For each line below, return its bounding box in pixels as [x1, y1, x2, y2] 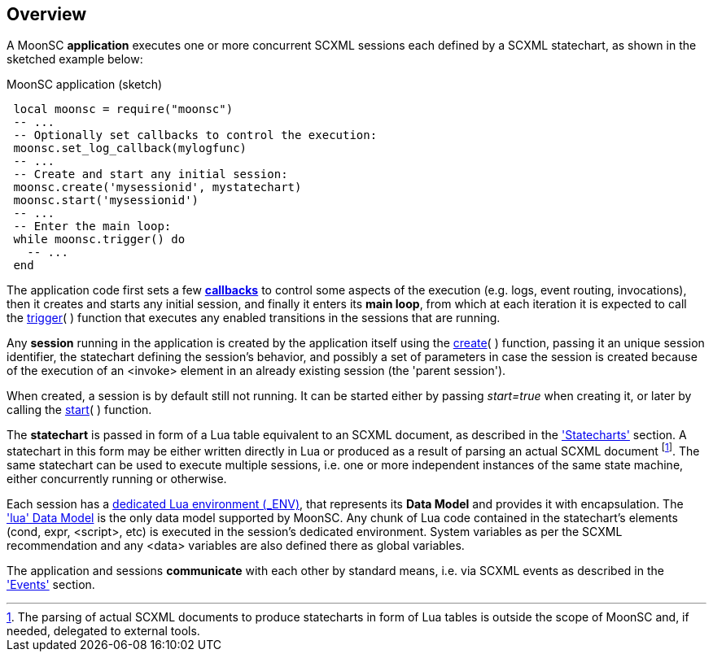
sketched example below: [7, 52, 143, 67]
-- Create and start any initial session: [13, 168, 288, 181]
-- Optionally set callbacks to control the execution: [13, 129, 378, 142]
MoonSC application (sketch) [7, 77, 163, 92]
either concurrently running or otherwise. [7, 472, 227, 486]
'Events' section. [7, 577, 95, 592]
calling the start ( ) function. [7, 403, 152, 417]
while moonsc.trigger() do [13, 233, 186, 246]
